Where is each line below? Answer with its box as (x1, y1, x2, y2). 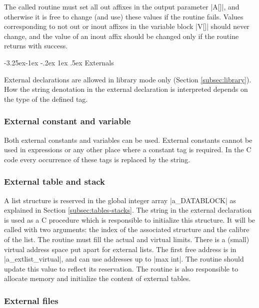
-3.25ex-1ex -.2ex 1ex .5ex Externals (4, 57, 114, 67)
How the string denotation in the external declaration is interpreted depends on (4, 84, 248, 94)
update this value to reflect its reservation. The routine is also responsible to (4, 263, 238, 274)
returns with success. (4, 40, 68, 51)
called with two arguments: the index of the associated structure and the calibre (4, 224, 249, 235)
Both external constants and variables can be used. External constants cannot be (4, 134, 252, 145)
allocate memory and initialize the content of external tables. (4, 273, 191, 284)
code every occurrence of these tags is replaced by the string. (4, 154, 190, 164)
